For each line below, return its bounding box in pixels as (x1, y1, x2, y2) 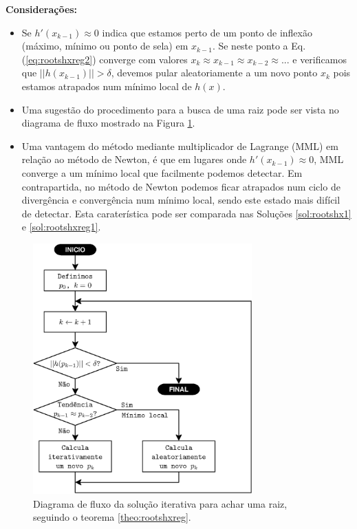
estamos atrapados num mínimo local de (21, 78, 192, 93)
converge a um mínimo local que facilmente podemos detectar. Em (21, 165, 303, 180)
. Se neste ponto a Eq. (212, 39, 306, 53)
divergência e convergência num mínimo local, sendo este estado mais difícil (21, 193, 340, 207)
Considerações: (6, 2, 78, 16)
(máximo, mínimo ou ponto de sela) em (21, 39, 188, 53)
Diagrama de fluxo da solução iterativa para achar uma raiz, (33, 496, 288, 510)
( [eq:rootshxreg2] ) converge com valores (21, 52, 188, 66)
